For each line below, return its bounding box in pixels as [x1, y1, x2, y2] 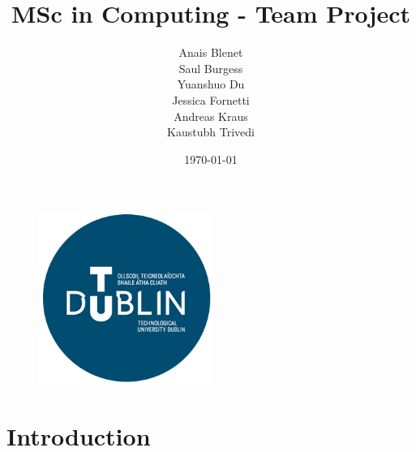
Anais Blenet [178, 44, 243, 61]
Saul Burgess [178, 59, 243, 76]
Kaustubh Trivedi [167, 123, 255, 140]
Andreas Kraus [174, 107, 248, 124]
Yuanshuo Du [177, 75, 245, 93]
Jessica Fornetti [172, 91, 250, 108]
